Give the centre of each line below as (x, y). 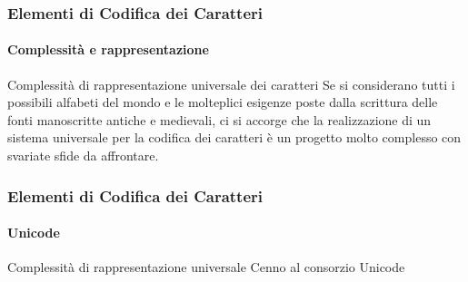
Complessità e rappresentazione (108, 49)
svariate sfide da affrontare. (83, 156)
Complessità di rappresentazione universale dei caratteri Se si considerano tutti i (231, 84)
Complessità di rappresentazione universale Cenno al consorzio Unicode (206, 267)
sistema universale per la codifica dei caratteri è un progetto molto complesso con (234, 137)
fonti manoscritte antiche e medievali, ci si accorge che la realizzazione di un (219, 119)
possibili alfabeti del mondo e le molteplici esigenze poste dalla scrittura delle (223, 102)
